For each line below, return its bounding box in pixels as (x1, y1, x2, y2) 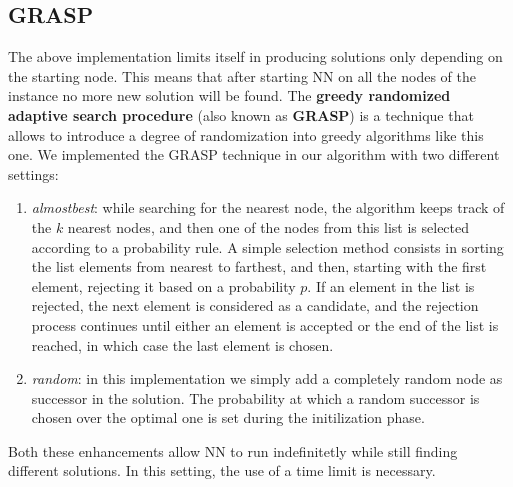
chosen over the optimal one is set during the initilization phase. (31, 407, 425, 428)
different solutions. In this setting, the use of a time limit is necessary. (8, 460, 436, 481)
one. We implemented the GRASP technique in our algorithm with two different (8, 144, 500, 165)
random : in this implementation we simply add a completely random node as (31, 368, 503, 389)
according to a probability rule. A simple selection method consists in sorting (31, 236, 504, 257)
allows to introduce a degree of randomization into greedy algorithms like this (8, 124, 484, 145)
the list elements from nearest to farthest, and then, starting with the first (31, 256, 487, 277)
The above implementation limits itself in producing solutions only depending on (8, 46, 503, 67)
